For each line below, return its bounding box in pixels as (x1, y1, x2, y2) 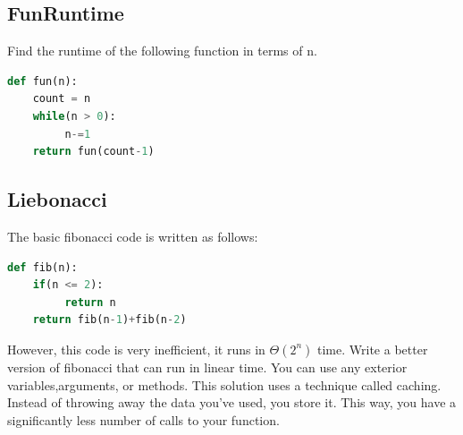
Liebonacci (7, 185, 107, 213)
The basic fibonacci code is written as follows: (7, 226, 258, 245)
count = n (32, 92, 91, 106)
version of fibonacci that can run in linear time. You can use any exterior (7, 357, 408, 376)
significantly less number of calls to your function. (7, 410, 280, 429)
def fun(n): (7, 74, 78, 88)
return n (64, 295, 116, 309)
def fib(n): (7, 260, 78, 274)
